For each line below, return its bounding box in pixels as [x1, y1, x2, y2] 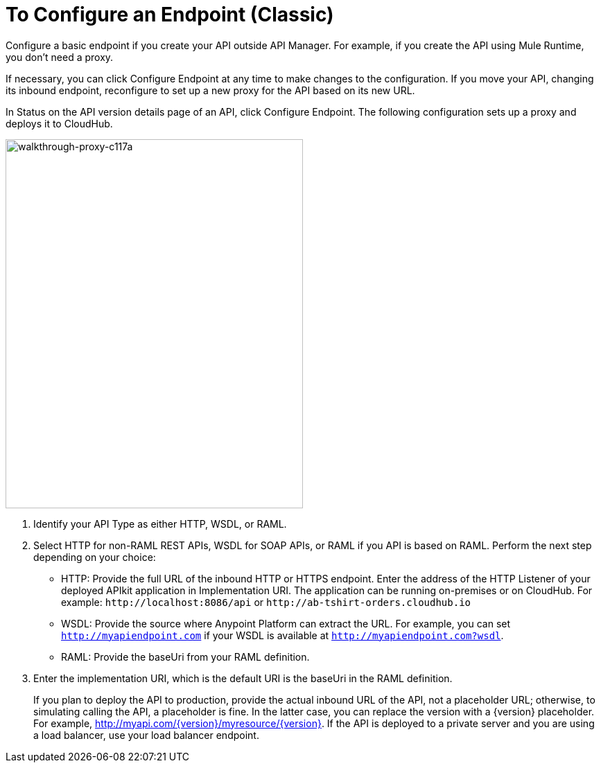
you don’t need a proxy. [6, 51, 114, 63]
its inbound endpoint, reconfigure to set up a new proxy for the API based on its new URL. [6, 84, 415, 96]
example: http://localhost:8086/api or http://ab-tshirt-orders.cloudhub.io [61, 596, 471, 608]
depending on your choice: [33, 551, 156, 563]
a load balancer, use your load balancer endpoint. [33, 729, 259, 741]
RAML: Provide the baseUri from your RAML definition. [61, 650, 310, 663]
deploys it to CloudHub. [6, 117, 113, 130]
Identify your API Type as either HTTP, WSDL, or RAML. [33, 517, 287, 530]
